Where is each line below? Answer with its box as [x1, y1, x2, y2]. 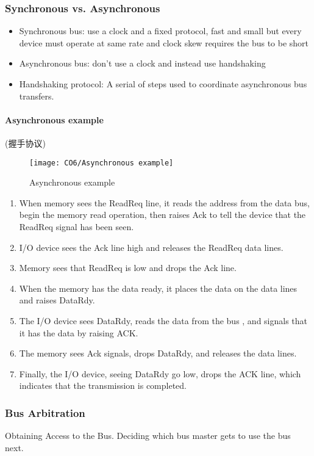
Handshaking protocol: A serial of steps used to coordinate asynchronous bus [19, 78, 307, 90]
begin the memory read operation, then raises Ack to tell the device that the [19, 208, 306, 221]
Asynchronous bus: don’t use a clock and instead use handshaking [19, 57, 266, 70]
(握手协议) [5, 136, 46, 149]
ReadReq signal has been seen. [19, 220, 134, 233]
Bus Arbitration [5, 405, 85, 420]
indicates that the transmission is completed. [19, 379, 187, 392]
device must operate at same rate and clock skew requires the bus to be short [19, 36, 309, 49]
